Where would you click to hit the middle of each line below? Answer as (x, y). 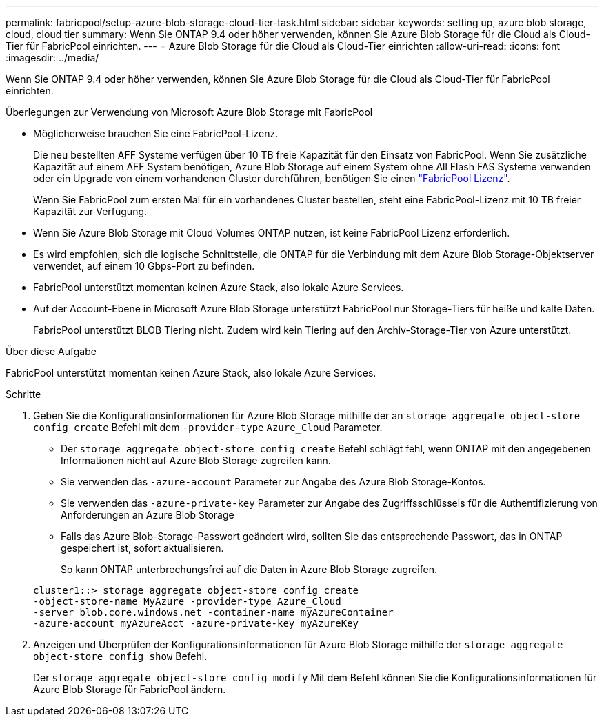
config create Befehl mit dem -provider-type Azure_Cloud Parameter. (208, 427)
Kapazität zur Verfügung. (90, 211)
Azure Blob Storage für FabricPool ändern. (130, 689)
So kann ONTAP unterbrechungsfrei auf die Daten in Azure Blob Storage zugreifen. (249, 569)
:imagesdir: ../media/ (52, 58)
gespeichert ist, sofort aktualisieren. (142, 548)
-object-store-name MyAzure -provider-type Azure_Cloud (187, 601)
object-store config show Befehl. (120, 656)
